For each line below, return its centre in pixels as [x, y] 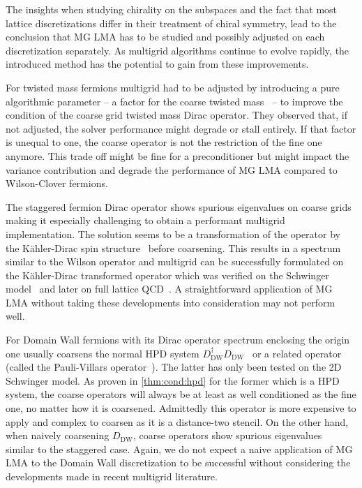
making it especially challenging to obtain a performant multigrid [145, 220]
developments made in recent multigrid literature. [112, 476]
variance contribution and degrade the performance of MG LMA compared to [172, 169]
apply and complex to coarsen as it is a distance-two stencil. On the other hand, [177, 421]
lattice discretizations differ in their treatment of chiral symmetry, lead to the [171, 23]
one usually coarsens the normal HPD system [103, 353]
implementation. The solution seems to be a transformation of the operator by [173, 234]
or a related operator [297, 353]
